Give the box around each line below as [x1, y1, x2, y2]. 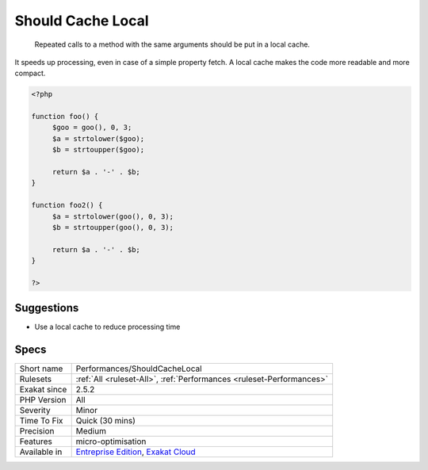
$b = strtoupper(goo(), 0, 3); [52, 223, 174, 231]
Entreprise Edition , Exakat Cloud [75, 446, 196, 457]
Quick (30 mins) [75, 415, 136, 426]
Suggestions [14, 301, 79, 315]
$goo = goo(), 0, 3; [52, 123, 132, 132]
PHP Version [19, 395, 67, 406]
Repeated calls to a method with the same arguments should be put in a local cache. [34, 40, 311, 49]
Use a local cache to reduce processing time [34, 322, 181, 332]
